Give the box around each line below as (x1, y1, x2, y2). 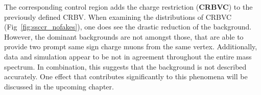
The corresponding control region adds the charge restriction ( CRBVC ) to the (4, 2, 253, 12)
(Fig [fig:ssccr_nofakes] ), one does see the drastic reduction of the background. (4, 21, 252, 32)
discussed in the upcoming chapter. (4, 81, 114, 91)
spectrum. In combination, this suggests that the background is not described (4, 61, 247, 72)
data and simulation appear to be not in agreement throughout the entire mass (4, 51, 252, 61)
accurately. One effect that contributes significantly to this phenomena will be (4, 71, 248, 82)
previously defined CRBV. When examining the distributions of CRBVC (4, 11, 232, 22)
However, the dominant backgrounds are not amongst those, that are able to (4, 31, 244, 42)
